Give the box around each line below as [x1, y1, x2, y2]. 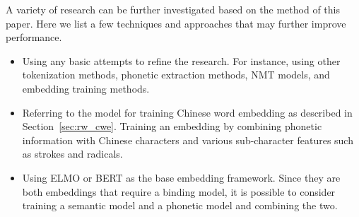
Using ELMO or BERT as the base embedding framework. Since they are [22, 170, 341, 184]
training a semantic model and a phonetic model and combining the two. [22, 198, 338, 213]
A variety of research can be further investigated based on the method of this [6, 2, 340, 16]
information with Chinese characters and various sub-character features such [22, 132, 353, 147]
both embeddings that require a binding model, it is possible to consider [22, 184, 336, 199]
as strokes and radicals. [22, 146, 123, 161]
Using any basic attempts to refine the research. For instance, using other [22, 53, 341, 68]
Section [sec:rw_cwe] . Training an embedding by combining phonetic [22, 119, 322, 134]
